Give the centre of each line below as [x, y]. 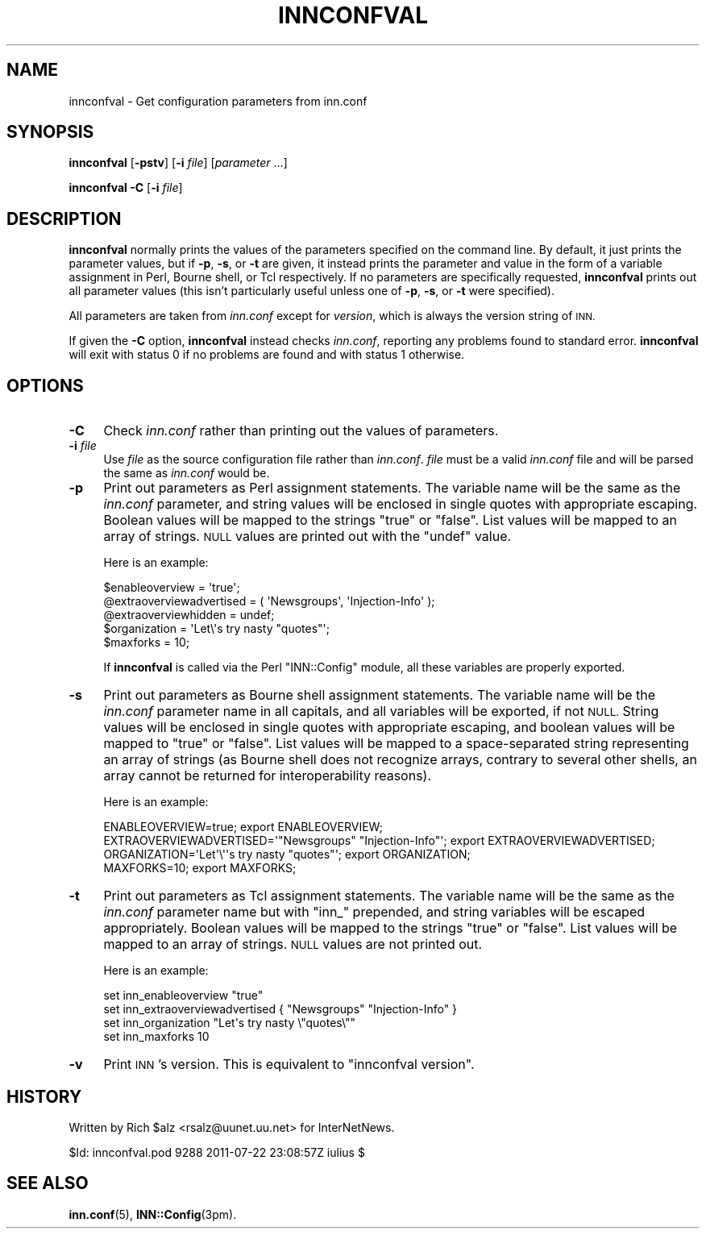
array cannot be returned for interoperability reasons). [268, 776]
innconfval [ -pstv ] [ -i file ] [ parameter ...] [178, 163]
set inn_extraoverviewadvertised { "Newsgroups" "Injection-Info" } [280, 1009]
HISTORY [44, 1096]
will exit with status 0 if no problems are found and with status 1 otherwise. [267, 355]
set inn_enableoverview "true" [183, 996]
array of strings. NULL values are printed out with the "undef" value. [307, 536]
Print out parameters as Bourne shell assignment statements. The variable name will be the [380, 695]
